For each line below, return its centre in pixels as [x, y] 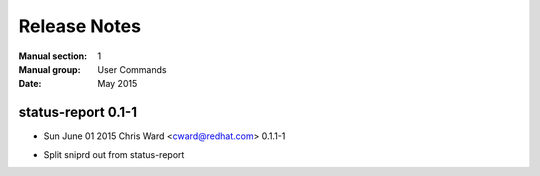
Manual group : [49, 69]
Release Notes [80, 26]
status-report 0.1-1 [77, 112]
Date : [30, 84]
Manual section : [53, 56]
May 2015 [117, 84]
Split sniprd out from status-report [114, 154]
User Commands [132, 69]
